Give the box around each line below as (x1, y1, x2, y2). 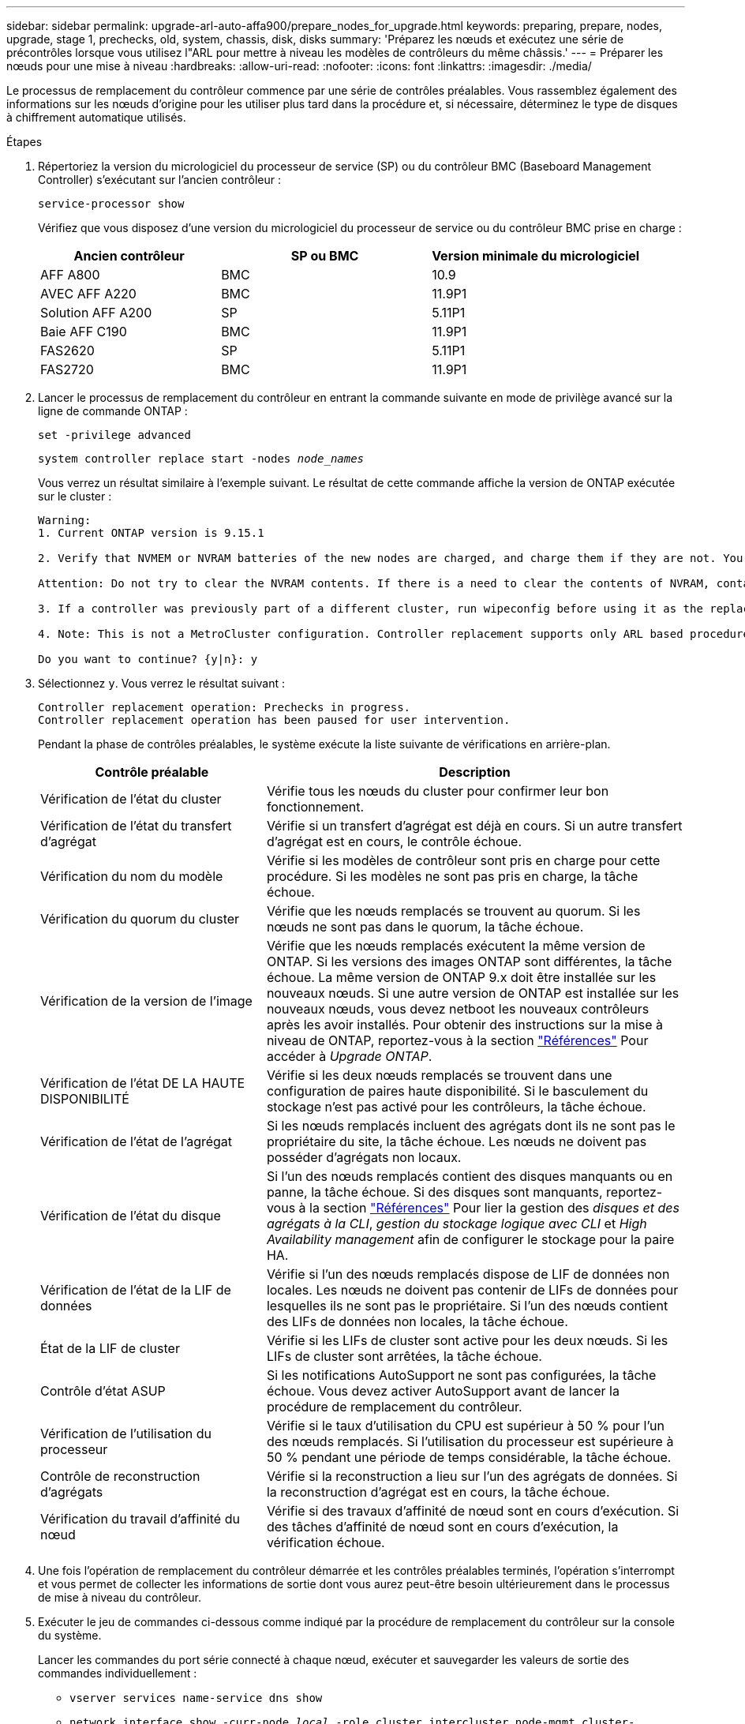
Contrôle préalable (95, 764, 209, 780)
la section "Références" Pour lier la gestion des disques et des (309, 1200, 679, 1216)
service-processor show (38, 197, 185, 210)
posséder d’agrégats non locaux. (266, 1149, 462, 1165)
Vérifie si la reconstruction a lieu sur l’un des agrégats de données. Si (266, 1468, 678, 1484)
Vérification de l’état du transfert (40, 818, 232, 834)
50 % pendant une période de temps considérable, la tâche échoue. (266, 1449, 672, 1465)
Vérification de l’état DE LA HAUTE (40, 1075, 245, 1091)
